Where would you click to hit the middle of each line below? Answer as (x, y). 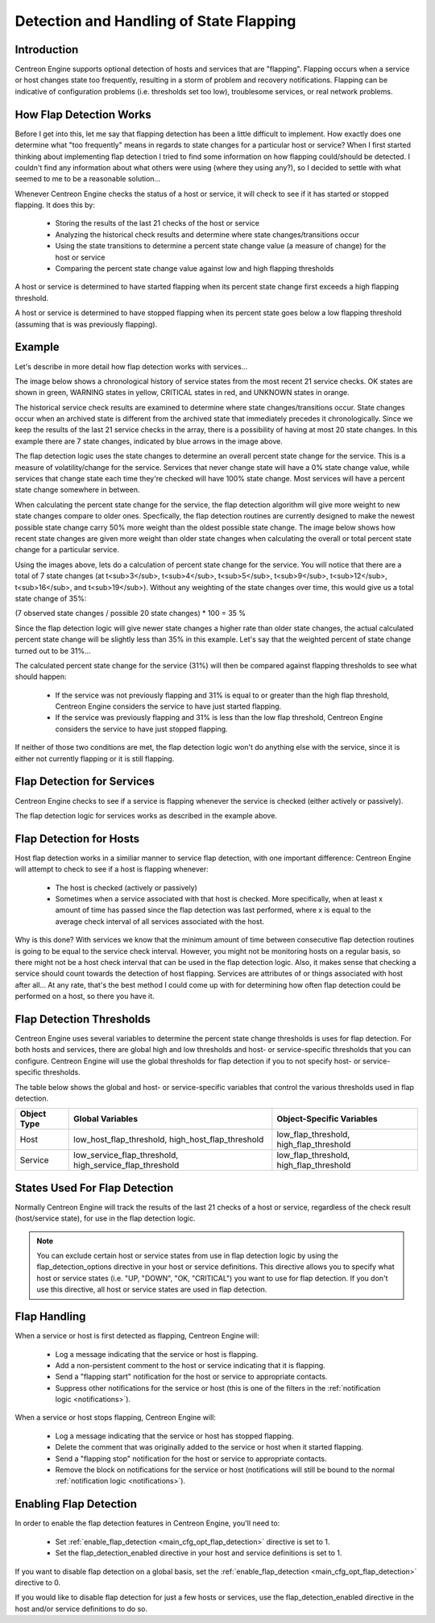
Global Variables (106, 1119)
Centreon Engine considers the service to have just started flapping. (168, 706)
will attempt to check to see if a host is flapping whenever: (112, 869)
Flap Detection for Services (85, 782)
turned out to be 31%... (53, 651)
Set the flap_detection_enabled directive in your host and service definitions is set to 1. (199, 1553)
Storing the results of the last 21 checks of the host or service (157, 223)
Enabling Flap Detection (76, 1504)
